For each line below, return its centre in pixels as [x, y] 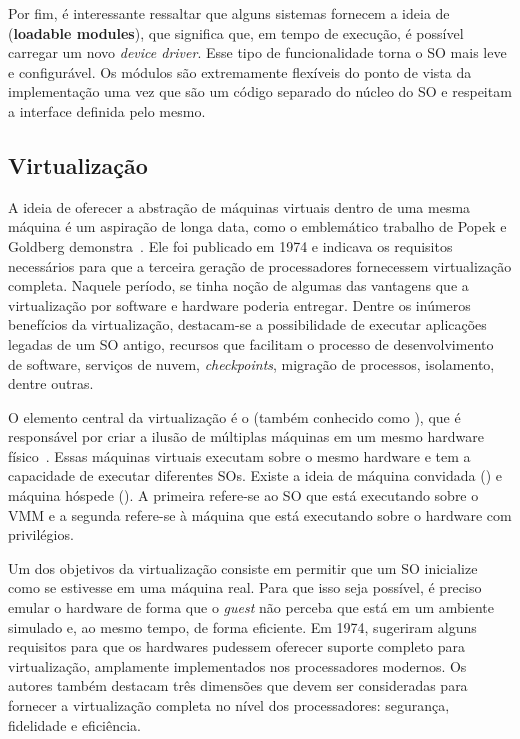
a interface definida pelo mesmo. [107, 110]
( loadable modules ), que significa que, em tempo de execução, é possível [236, 32]
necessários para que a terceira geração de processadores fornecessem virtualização [260, 265]
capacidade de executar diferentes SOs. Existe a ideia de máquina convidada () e [255, 475]
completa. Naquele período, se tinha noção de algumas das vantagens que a [238, 285]
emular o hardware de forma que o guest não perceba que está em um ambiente [251, 607]
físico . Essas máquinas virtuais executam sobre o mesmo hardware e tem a [239, 455]
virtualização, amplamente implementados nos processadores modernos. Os [237, 665]
